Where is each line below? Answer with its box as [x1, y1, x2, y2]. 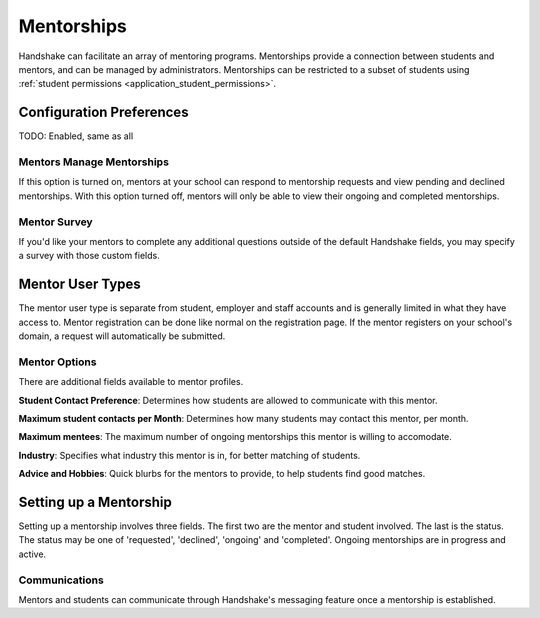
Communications [18, 573, 104, 587]
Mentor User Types [18, 276, 142, 293]
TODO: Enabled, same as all [18, 130, 134, 142]
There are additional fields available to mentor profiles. [18, 376, 244, 388]
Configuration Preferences [18, 104, 189, 121]
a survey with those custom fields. [18, 250, 160, 262]
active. [18, 548, 47, 560]
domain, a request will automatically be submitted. [18, 330, 226, 342]
